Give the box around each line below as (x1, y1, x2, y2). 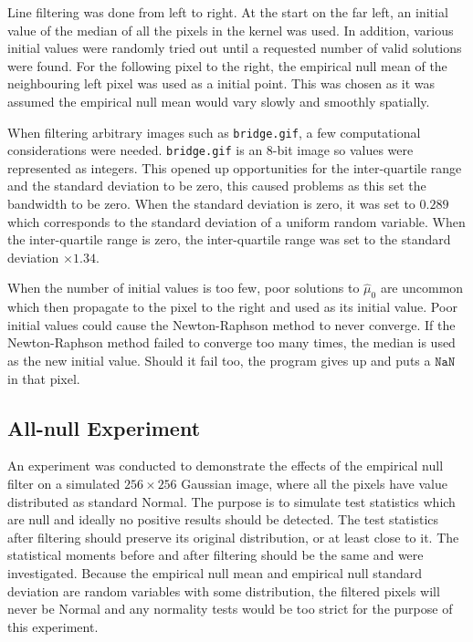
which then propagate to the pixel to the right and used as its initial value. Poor (7, 297, 457, 316)
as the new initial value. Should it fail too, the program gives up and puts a (7, 351, 431, 370)
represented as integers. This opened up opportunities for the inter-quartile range (7, 158, 462, 177)
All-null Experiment (7, 413, 201, 441)
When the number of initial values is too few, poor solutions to (7, 278, 360, 297)
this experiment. (7, 616, 99, 636)
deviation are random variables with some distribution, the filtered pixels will (7, 581, 440, 600)
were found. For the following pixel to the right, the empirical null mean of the (7, 56, 447, 75)
